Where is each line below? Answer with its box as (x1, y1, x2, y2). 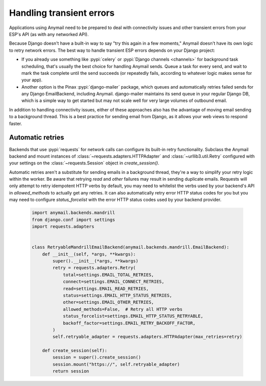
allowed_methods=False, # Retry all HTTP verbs (63, 306, 183, 312)
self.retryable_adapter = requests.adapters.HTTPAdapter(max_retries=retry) (52, 334, 242, 340)
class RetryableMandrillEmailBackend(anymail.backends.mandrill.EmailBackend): (32, 244, 230, 250)
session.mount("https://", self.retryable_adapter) (52, 361, 180, 367)
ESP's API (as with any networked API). (9, 31, 89, 37)
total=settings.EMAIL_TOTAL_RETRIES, (63, 272, 154, 278)
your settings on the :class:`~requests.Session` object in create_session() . (9, 160, 160, 166)
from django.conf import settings (32, 217, 115, 223)
